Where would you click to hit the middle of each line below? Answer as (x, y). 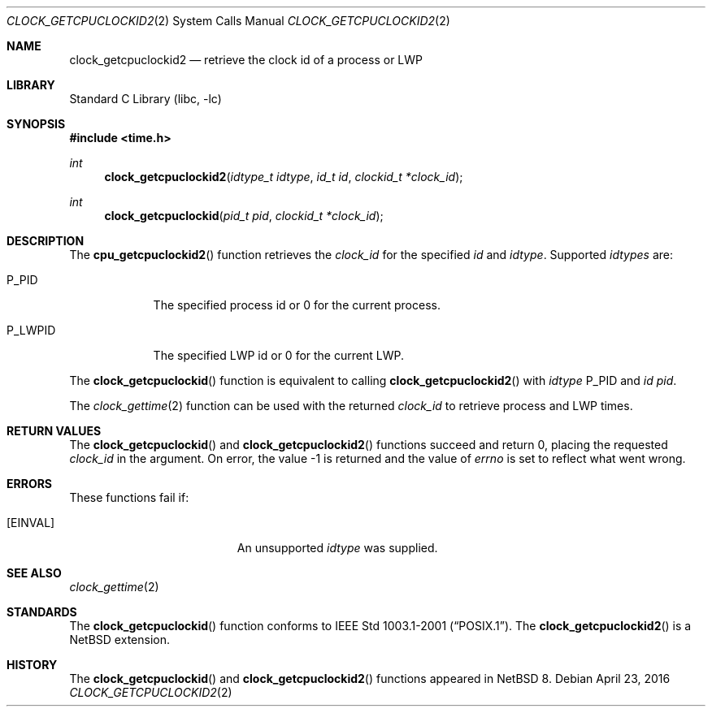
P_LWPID (31, 330)
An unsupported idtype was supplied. (337, 548)
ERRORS (30, 484)
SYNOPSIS (36, 124)
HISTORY (32, 665)
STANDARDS (42, 612)
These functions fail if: (129, 497)
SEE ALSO (34, 573)
